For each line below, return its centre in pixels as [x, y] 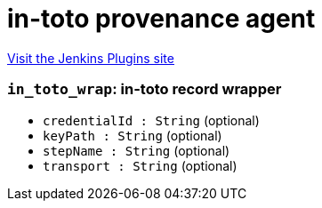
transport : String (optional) [140, 165]
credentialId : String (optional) [151, 120]
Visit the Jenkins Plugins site [91, 58]
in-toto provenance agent [161, 19]
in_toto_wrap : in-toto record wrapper [145, 89]
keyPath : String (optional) [133, 135]
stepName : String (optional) [137, 150]
